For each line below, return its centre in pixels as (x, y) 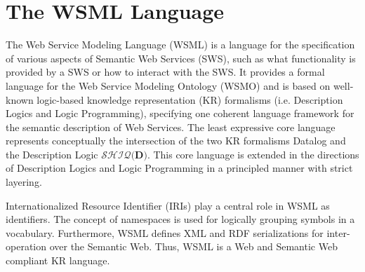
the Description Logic (52, 154)
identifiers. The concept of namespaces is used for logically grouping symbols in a (180, 219)
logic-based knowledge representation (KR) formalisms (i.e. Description (190, 99)
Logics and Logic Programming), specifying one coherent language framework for (180, 113)
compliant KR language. (58, 260)
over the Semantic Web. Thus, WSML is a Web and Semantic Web (193, 246)
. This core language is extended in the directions (253, 154)
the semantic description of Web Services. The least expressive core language (171, 127)
